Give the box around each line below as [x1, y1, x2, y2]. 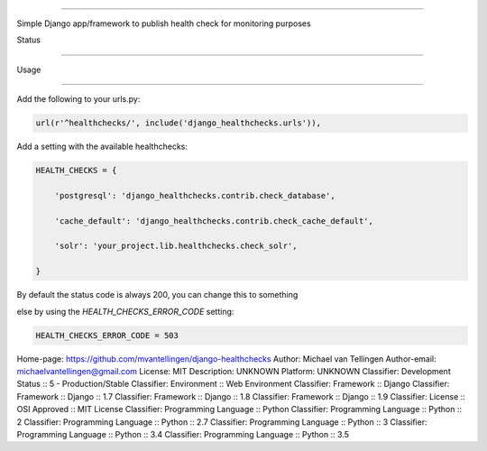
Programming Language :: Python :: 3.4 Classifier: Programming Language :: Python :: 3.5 [16, 428, 349, 439]
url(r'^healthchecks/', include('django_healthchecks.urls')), [35, 118, 322, 128]
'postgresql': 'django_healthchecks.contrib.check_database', [54, 190, 335, 200]
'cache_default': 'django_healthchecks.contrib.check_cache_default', [54, 216, 374, 225]
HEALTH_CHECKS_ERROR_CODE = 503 [35, 330, 179, 340]
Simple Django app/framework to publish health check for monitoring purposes [16, 18, 311, 29]
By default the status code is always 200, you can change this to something [16, 290, 299, 300]
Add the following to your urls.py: [16, 94, 141, 105]
